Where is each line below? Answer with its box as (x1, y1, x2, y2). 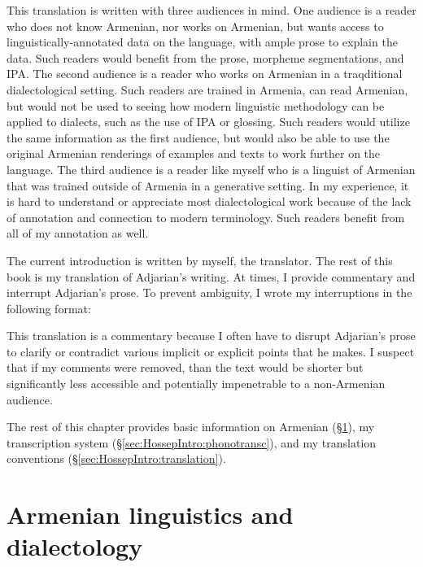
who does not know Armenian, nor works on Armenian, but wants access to (7, 17, 384, 34)
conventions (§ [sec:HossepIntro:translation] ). (7, 450, 226, 467)
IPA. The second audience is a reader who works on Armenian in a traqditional (7, 65, 403, 82)
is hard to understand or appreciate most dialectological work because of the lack (7, 193, 412, 210)
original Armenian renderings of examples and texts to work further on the (7, 145, 381, 162)
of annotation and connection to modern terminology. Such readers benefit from (7, 208, 405, 225)
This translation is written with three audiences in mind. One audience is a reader (7, 2, 416, 18)
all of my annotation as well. (7, 225, 149, 242)
